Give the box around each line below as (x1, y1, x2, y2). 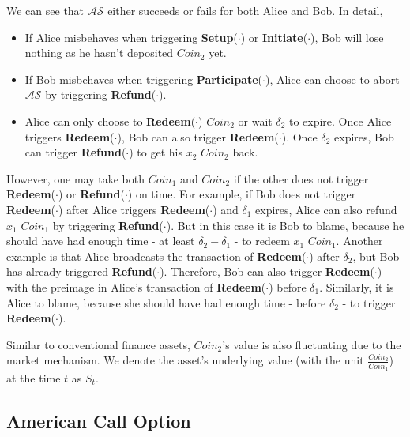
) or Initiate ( (240, 28, 308, 45)
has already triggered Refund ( (6, 263, 157, 280)
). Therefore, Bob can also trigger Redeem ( (160, 263, 374, 280)
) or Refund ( (58, 186, 125, 202)
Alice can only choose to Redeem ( (24, 112, 196, 129)
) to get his (129, 144, 182, 160)
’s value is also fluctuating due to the (222, 336, 401, 352)
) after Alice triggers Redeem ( (58, 201, 210, 217)
